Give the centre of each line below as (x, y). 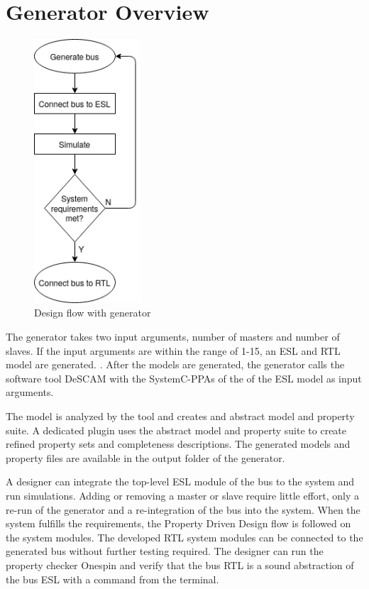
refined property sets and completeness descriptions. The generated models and (178, 444)
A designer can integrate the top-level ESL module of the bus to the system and (180, 481)
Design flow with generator (93, 313)
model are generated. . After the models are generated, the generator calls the (175, 364)
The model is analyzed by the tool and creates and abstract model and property (180, 416)
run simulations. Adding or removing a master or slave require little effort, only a (183, 495)
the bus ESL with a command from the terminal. (112, 579)
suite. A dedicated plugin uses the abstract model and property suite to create (176, 430)
